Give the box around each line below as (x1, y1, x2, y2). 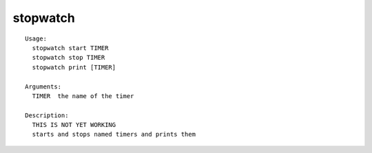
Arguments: (25, 82, 62, 91)
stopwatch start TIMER (32, 44, 109, 51)
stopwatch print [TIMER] (32, 63, 116, 71)
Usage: (25, 34, 48, 43)
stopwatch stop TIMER (32, 54, 105, 62)
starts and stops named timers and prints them (32, 130, 196, 139)
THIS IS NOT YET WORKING (32, 121, 116, 129)
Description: (25, 111, 69, 119)
